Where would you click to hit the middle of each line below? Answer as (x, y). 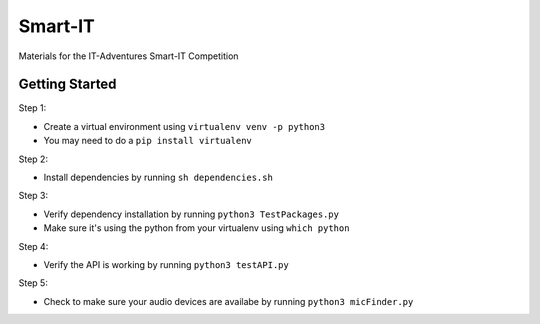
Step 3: (33, 196)
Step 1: (32, 108)
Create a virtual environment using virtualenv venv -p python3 (184, 126)
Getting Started (67, 84)
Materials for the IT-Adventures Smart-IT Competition (128, 56)
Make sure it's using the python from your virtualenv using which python (196, 228)
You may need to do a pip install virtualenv (147, 141)
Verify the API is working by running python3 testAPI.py (166, 264)
